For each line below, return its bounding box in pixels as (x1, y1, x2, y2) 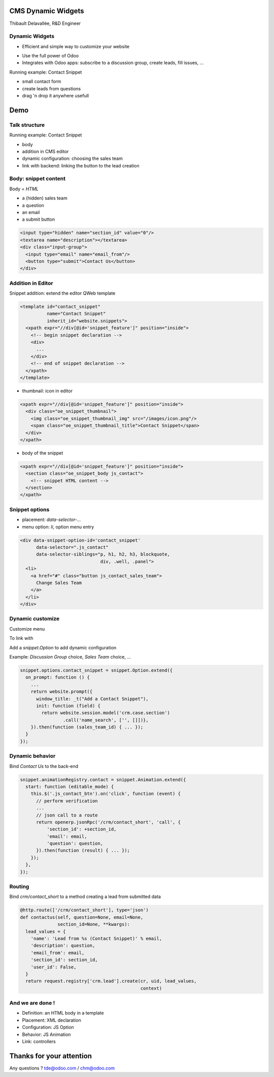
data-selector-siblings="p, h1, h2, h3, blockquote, (36, 551, 170, 558)
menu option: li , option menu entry (22, 524, 94, 530)
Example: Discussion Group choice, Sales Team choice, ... (9, 653, 131, 659)
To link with (9, 635, 33, 641)
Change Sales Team (36, 580, 82, 585)
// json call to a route (36, 812, 98, 818)
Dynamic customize (9, 615, 60, 622)
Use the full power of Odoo (22, 53, 79, 59)
